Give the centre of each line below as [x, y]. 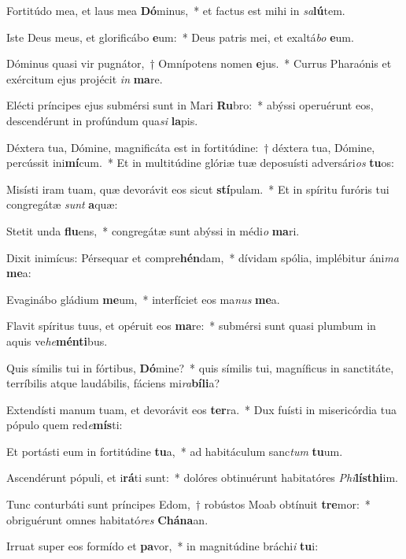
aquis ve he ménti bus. [57, 341]
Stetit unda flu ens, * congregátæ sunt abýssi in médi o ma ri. [153, 230]
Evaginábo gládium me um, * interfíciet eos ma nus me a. [143, 299]
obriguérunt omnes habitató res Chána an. [107, 519]
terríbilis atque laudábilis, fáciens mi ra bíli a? [113, 383]
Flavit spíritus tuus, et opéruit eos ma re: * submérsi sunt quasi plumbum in [191, 326]
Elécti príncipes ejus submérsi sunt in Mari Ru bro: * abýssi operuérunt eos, [190, 105]
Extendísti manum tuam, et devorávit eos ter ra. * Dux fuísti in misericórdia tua [201, 409]
